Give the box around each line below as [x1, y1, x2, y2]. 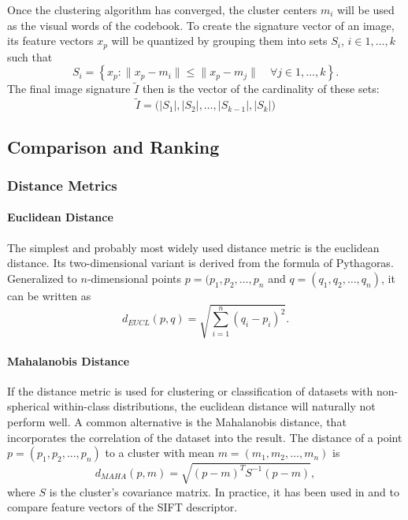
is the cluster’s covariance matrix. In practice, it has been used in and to [49, 483, 399, 500]
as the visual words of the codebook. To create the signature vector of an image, [7, 17, 395, 33]
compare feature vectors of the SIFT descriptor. [7, 499, 238, 515]
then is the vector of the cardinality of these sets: [142, 80, 380, 97]
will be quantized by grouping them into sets [111, 32, 328, 49]
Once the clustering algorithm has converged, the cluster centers [7, 2, 317, 17]
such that [7, 48, 53, 65]
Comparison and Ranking [7, 134, 220, 158]
